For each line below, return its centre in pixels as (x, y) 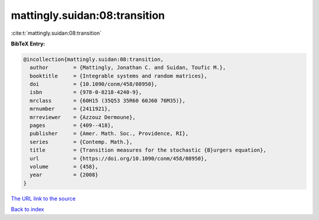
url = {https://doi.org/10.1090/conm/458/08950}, (118, 158)
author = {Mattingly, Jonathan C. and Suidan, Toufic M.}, (128, 68)
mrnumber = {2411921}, (70, 109)
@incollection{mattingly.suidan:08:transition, (93, 59)
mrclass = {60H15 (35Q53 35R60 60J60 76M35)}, (108, 101)
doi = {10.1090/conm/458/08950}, (94, 84)
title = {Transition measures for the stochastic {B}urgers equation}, (148, 150)
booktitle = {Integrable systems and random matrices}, (118, 76)
